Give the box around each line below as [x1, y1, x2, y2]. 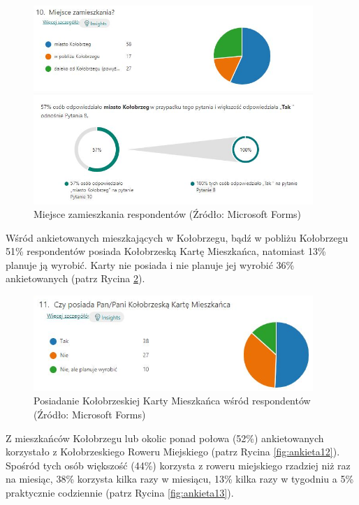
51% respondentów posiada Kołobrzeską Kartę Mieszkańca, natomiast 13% [6, 244, 326, 258]
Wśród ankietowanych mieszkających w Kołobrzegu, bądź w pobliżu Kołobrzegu [6, 230, 349, 244]
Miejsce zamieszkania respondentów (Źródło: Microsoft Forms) [34, 207, 302, 221]
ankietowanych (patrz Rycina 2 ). [6, 271, 145, 286]
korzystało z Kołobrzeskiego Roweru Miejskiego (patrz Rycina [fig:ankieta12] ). [6, 444, 340, 459]
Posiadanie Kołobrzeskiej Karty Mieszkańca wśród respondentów [34, 393, 311, 408]
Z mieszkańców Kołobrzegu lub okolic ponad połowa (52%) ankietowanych [6, 430, 324, 445]
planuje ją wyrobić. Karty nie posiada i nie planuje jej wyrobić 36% [6, 257, 295, 272]
